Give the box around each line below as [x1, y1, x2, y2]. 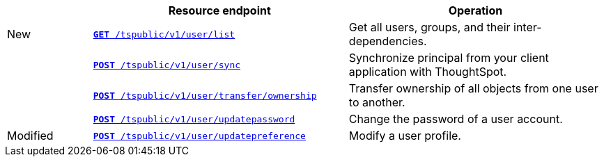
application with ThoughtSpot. [348, 65, 507, 79]
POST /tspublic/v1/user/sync [93, 59, 241, 70]
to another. [348, 95, 405, 109]
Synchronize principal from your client [348, 51, 549, 65]
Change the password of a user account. [348, 112, 563, 126]
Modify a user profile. [348, 129, 461, 143]
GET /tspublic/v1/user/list [93, 29, 235, 40]
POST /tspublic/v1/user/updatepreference [93, 130, 306, 141]
